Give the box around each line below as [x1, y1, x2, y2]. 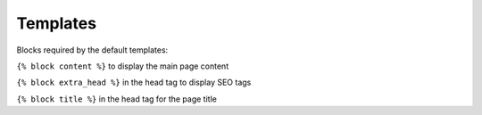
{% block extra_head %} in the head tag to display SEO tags [16, 77, 252, 88]
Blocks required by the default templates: [16, 45, 169, 55]
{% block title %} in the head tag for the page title [16, 94, 218, 104]
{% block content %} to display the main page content [16, 61, 229, 71]
